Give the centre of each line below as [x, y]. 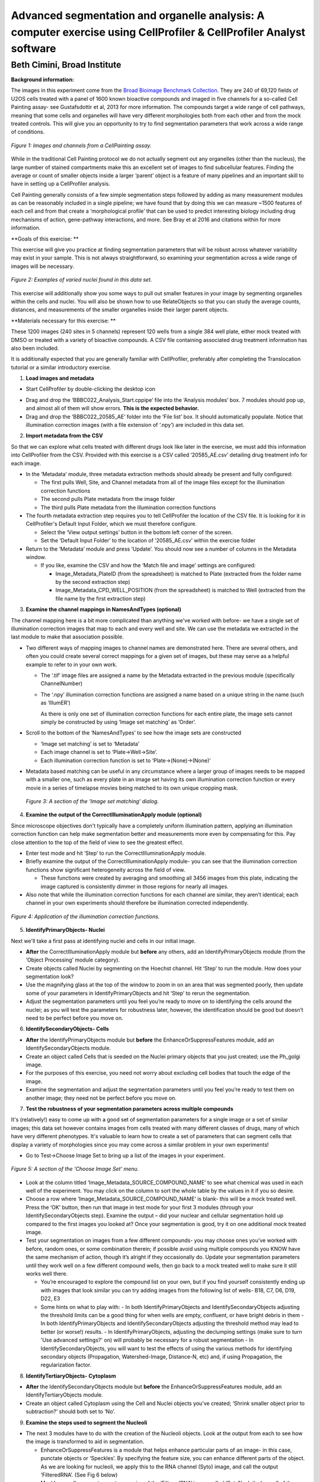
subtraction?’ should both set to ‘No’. [71, 1411]
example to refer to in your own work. [72, 665]
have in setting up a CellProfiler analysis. [61, 184]
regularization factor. [66, 1365]
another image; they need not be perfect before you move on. [101, 1098]
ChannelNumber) [62, 683]
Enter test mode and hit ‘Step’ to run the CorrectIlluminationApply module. [116, 853]
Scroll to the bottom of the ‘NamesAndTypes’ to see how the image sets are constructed [134, 733]
